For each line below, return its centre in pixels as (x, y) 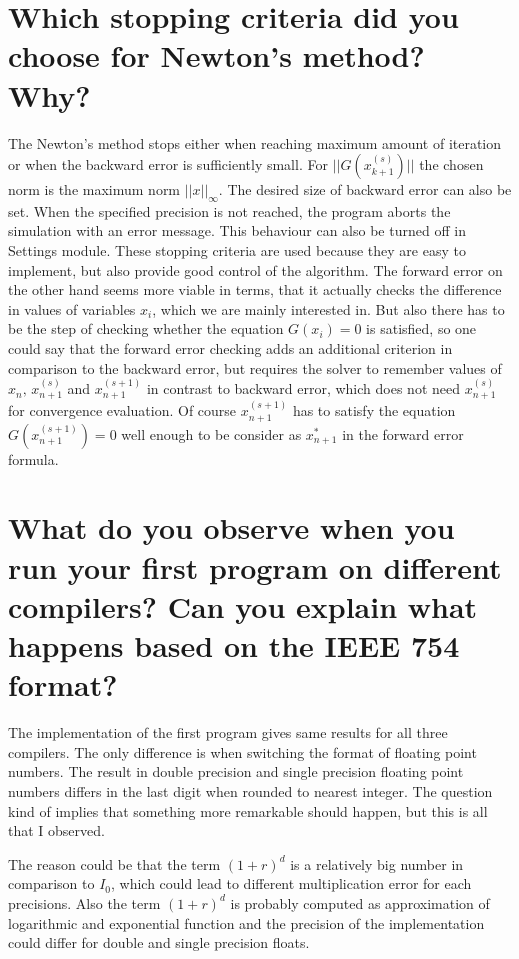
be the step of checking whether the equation (146, 328)
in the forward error (403, 433)
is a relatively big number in (377, 863)
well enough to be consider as (211, 433)
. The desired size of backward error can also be (365, 189)
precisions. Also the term (84, 902)
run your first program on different (255, 566)
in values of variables (72, 308)
